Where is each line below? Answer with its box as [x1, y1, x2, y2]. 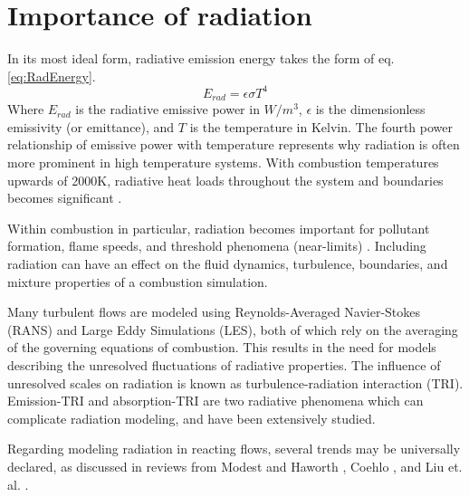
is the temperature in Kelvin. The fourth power [189, 117, 454, 136]
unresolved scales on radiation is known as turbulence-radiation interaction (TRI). [7, 373, 464, 392]
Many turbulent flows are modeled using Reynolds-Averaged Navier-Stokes [7, 302, 421, 321]
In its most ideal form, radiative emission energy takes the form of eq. [7, 49, 395, 68]
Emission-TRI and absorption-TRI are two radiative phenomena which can [7, 391, 424, 410]
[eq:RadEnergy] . [7, 66, 96, 85]
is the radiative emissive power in [75, 100, 260, 119]
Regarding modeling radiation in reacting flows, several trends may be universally [7, 439, 461, 458]
